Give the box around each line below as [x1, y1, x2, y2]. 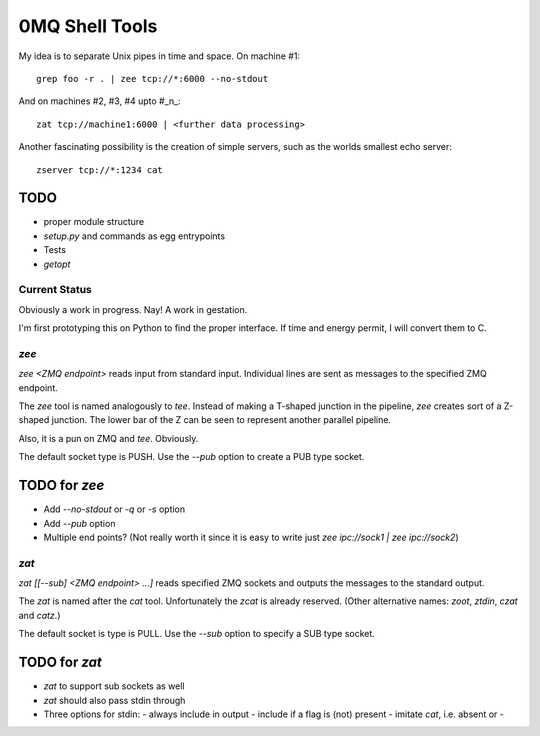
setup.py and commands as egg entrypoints [43, 230, 225, 242]
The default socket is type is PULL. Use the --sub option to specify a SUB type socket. [18, 628, 375, 640]
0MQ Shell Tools [18, 15, 158, 37]
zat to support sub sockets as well [43, 680, 185, 692]
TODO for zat [18, 654, 102, 671]
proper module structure [43, 216, 145, 228]
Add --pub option [43, 517, 116, 529]
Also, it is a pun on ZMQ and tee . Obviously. [18, 432, 199, 444]
